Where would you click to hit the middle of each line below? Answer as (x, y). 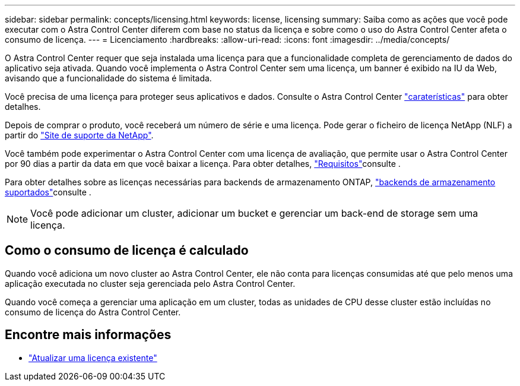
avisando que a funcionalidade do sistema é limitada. (108, 78)
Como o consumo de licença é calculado (127, 251)
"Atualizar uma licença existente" (93, 357)
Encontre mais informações (88, 335)
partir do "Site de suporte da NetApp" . (79, 135)
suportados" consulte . (48, 192)
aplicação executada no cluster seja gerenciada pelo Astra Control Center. (150, 283)
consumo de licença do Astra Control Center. (93, 312)
